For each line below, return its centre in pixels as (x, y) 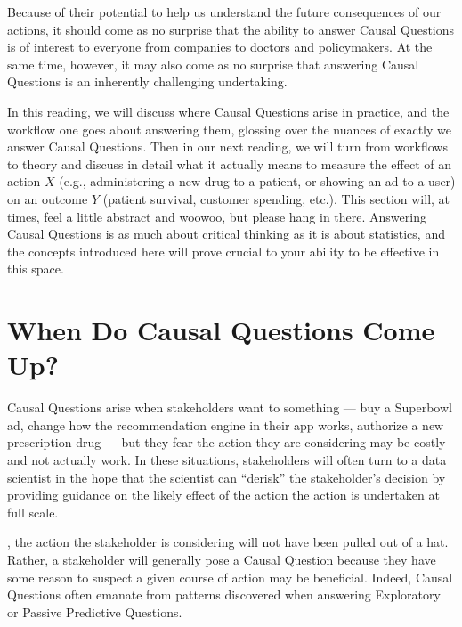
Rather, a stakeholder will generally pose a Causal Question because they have (222, 559)
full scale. (33, 512)
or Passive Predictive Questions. (95, 611)
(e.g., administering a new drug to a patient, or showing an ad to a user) (257, 181)
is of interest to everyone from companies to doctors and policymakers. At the (220, 47)
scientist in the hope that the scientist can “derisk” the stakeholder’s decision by (227, 477)
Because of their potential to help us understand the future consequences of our (224, 12)
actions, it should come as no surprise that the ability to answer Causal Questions (231, 29)
